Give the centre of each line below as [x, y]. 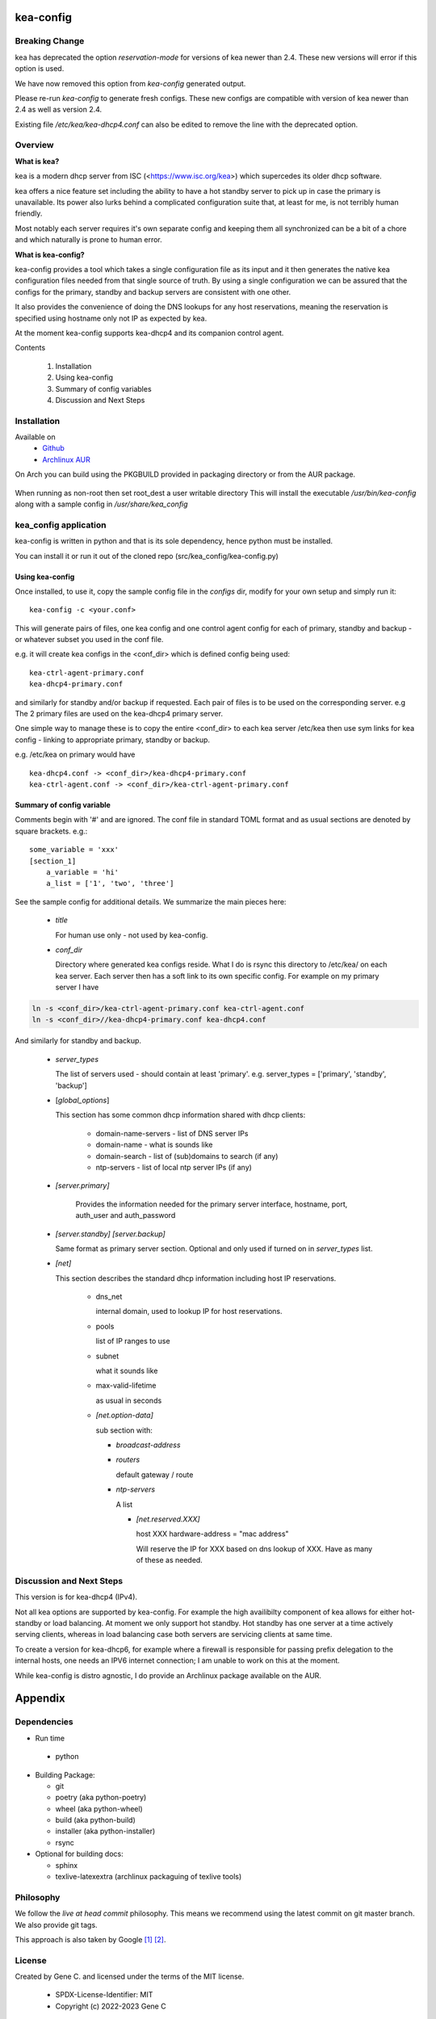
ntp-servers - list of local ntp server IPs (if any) [174, 1167]
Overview [34, 145]
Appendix [40, 1699]
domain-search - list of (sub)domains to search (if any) [187, 1156]
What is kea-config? [50, 254]
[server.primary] [82, 1186]
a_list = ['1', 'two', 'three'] [110, 884]
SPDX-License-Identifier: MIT [104, 1995]
